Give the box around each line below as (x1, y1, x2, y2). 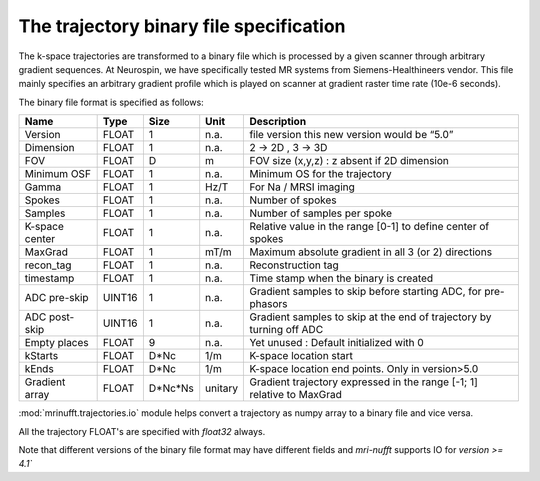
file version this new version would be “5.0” (249, 128, 454, 142)
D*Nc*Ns (148, 381, 194, 395)
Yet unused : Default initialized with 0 (249, 336, 424, 350)
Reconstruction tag (249, 258, 339, 272)
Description (249, 115, 307, 129)
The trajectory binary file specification (18, 15, 346, 37)
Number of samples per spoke (249, 206, 393, 220)
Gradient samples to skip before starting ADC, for (249, 285, 482, 299)
